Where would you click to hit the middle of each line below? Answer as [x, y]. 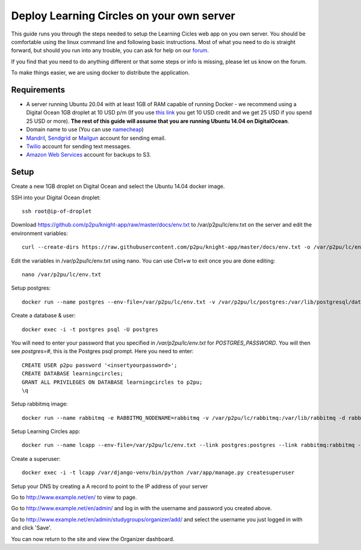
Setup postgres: [31, 288]
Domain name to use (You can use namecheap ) [85, 130]
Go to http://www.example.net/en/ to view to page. [74, 498]
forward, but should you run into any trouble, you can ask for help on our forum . [110, 51]
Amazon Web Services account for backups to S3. [89, 155]
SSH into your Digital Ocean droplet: [56, 197]
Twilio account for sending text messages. [79, 146]
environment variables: [40, 233]
